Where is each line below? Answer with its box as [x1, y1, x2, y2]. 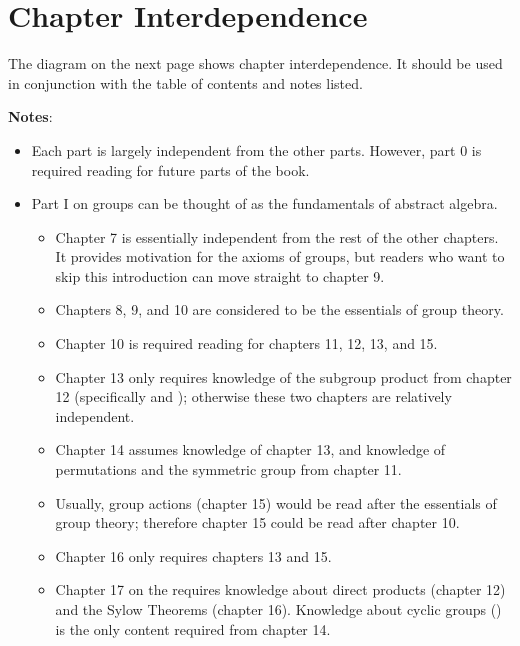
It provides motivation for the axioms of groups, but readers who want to [55, 246, 505, 267]
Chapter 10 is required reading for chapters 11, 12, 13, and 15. [55, 333, 438, 354]
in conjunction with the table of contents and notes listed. [8, 72, 363, 93]
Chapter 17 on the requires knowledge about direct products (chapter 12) [55, 579, 506, 600]
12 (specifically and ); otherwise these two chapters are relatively [55, 386, 452, 407]
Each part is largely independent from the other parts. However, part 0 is [31, 139, 482, 160]
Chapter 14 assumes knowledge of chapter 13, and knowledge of [55, 439, 446, 460]
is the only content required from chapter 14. [55, 618, 331, 639]
